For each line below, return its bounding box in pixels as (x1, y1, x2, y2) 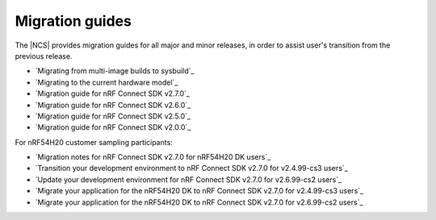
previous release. (15, 51, 73, 60)
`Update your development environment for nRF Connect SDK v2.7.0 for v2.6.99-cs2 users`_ (35, 174, 342, 185)
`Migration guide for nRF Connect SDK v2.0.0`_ (35, 122, 191, 132)
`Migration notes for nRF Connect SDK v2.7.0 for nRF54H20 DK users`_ (35, 152, 271, 162)
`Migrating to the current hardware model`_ (35, 77, 178, 87)
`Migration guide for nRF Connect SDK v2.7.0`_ (35, 89, 190, 98)
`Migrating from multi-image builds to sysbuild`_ (35, 66, 195, 76)
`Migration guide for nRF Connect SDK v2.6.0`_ (35, 100, 191, 110)
